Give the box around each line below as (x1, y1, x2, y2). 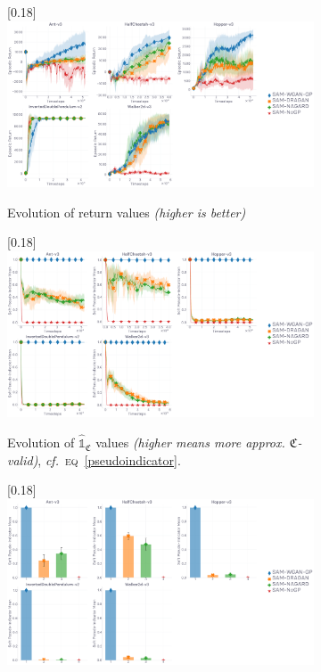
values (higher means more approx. (95, 433, 285, 452)
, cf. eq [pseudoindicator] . (37, 450, 181, 469)
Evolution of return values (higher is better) (7, 202, 246, 221)
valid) (7, 450, 38, 469)
